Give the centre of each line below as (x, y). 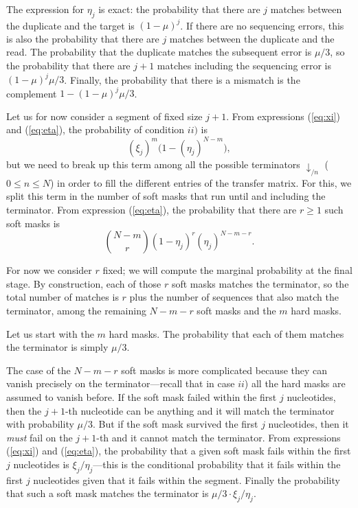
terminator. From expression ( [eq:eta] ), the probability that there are (152, 210)
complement (32, 93)
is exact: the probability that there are (179, 9)
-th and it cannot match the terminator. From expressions (219, 437)
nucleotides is (41, 464)
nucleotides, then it (309, 424)
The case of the (38, 370)
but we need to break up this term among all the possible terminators (153, 164)
